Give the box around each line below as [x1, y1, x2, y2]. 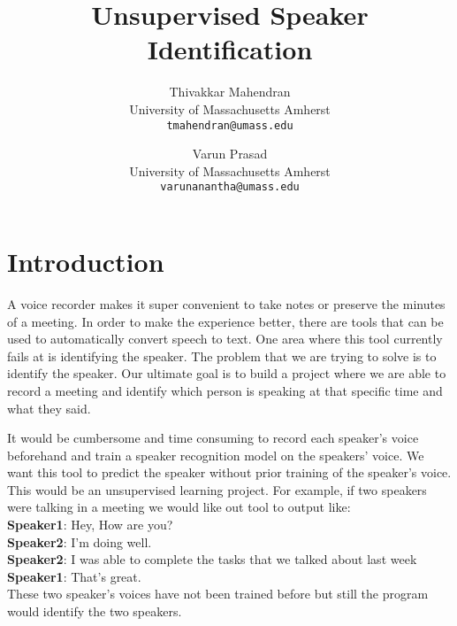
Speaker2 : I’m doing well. [7, 532, 152, 551]
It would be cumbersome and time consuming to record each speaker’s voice [7, 429, 419, 447]
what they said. [7, 398, 91, 417]
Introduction [7, 243, 164, 279]
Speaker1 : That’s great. [7, 567, 141, 585]
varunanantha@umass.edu [160, 181, 300, 194]
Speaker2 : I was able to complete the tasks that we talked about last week [7, 550, 417, 568]
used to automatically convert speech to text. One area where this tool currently [7, 329, 443, 348]
